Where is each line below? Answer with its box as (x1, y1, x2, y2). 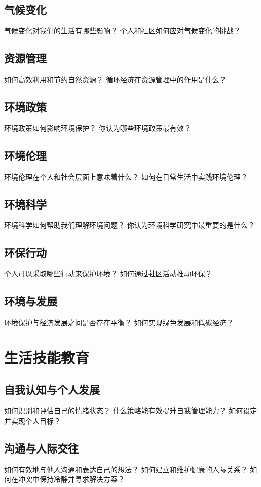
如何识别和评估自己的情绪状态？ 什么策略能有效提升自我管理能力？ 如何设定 (4, 405, 257, 416)
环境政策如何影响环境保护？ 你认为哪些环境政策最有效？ (4, 122, 191, 133)
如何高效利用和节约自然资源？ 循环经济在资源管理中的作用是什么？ (4, 74, 227, 84)
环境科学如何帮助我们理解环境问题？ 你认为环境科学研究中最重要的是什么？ (4, 220, 255, 230)
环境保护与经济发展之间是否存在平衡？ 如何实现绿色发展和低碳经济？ (4, 317, 234, 327)
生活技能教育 (4, 346, 90, 367)
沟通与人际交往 (4, 440, 79, 456)
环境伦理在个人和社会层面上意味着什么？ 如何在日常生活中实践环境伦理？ (4, 171, 248, 182)
